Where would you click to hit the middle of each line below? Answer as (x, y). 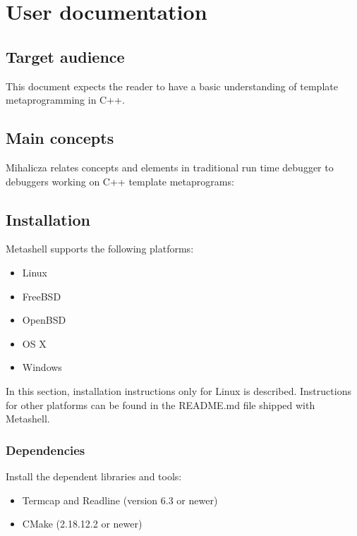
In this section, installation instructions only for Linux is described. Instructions (178, 390)
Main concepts (60, 138)
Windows (42, 367)
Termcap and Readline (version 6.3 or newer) (120, 500)
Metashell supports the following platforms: (100, 249)
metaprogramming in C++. (65, 100)
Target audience (65, 56)
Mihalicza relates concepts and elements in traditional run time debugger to (170, 167)
